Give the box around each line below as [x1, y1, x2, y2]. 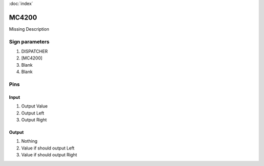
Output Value [21, 103, 48, 109]
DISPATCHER [21, 49, 48, 55]
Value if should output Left [21, 145, 75, 151]
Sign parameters [9, 38, 50, 45]
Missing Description [9, 26, 49, 32]
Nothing [21, 138, 38, 144]
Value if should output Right [21, 152, 77, 158]
